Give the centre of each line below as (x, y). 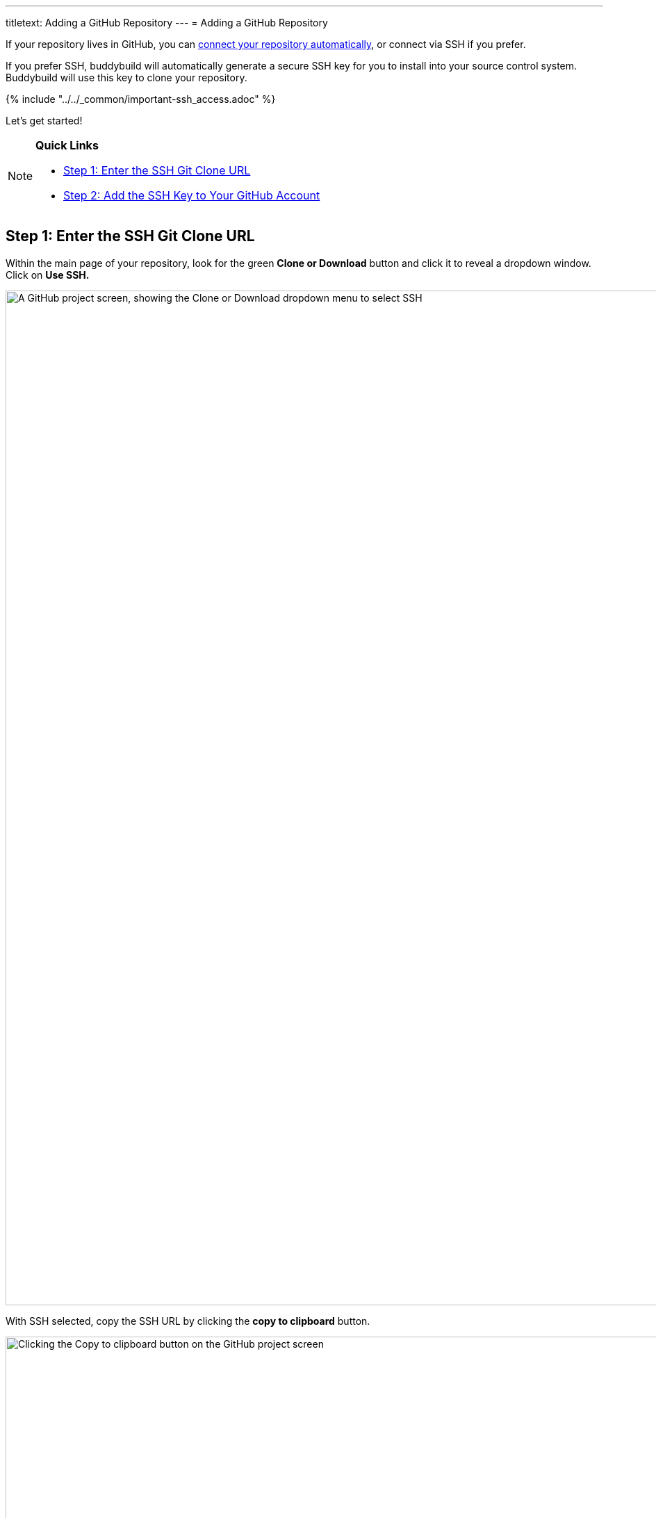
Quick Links (67, 145)
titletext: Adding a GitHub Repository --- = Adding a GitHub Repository (167, 23)
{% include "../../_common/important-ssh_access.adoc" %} (141, 99)
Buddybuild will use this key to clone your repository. (126, 77)
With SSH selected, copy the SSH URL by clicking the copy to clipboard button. (188, 1321)
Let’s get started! (44, 121)
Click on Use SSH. (48, 275)
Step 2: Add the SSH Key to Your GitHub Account (192, 195)
